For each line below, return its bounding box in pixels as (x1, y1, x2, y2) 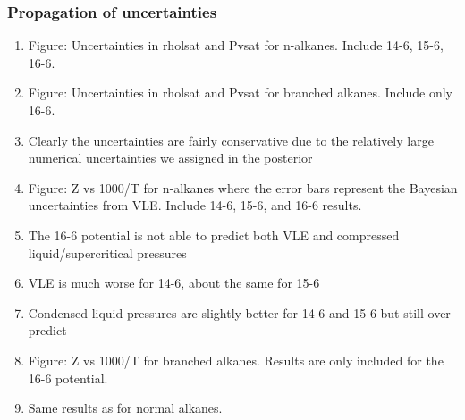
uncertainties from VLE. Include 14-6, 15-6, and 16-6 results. (28, 196, 362, 214)
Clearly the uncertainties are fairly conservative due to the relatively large (28, 130, 434, 149)
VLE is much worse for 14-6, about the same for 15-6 (28, 273, 320, 292)
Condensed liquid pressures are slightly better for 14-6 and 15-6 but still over (28, 303, 451, 322)
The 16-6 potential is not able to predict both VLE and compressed (28, 225, 400, 244)
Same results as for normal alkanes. (28, 399, 223, 417)
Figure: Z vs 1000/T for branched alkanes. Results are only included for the (28, 350, 444, 369)
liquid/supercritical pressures (28, 243, 187, 262)
